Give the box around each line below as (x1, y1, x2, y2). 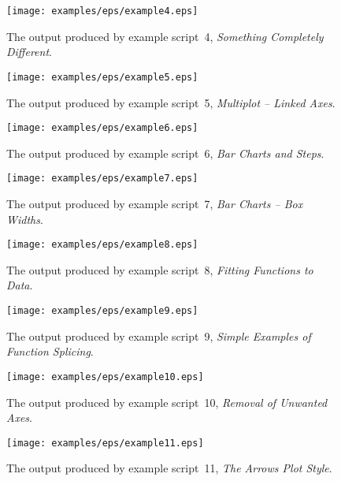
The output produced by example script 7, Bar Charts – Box (6, 196, 303, 211)
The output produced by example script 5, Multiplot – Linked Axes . (6, 94, 335, 110)
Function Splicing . (6, 343, 94, 360)
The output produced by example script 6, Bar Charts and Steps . (6, 144, 324, 161)
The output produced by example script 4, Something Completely (6, 28, 324, 44)
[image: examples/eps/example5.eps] (6, 71, 198, 83)
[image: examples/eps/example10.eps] (6, 371, 204, 382)
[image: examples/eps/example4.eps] (6, 6, 198, 17)
